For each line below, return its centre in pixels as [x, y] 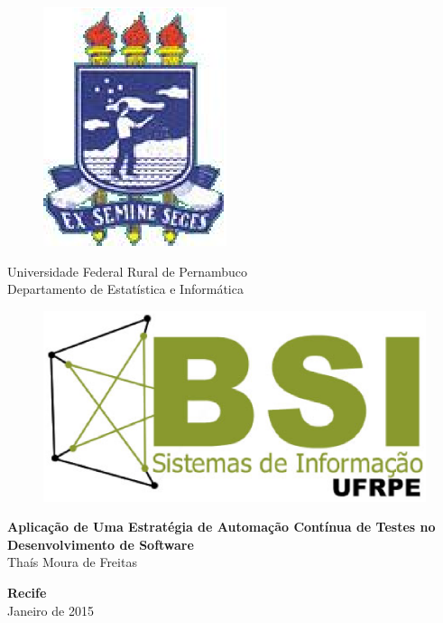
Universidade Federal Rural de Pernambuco [128, 271]
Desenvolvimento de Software [101, 544]
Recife [27, 592]
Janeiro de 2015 [51, 610]
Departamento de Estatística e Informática [125, 289]
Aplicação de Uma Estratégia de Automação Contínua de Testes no [221, 527]
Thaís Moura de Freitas [72, 562]
